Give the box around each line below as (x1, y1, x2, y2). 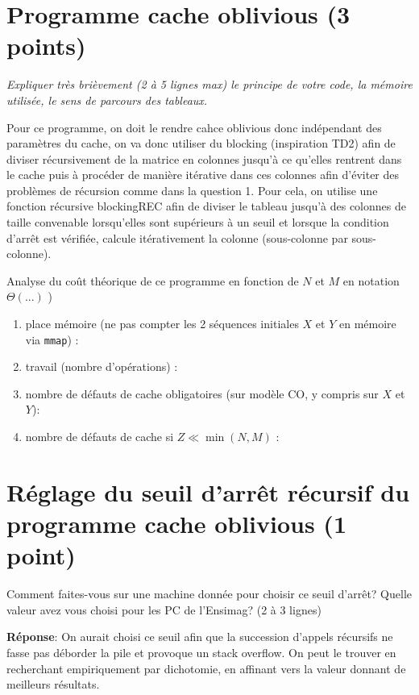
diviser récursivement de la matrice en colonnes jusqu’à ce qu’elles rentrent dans (6, 150, 402, 167)
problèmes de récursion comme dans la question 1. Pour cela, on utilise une (6, 181, 378, 198)
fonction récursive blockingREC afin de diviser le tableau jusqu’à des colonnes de (6, 198, 406, 214)
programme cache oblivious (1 (6, 507, 346, 540)
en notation (342, 272, 400, 289)
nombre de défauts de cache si (25, 428, 174, 445)
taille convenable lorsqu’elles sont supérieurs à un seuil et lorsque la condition (6, 214, 389, 231)
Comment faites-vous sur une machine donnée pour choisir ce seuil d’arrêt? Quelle (6, 585, 412, 602)
